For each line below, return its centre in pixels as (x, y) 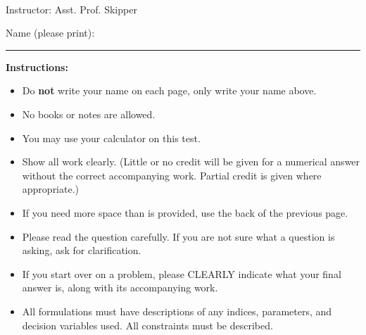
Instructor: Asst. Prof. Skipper (71, 9)
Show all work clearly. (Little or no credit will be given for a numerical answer (191, 162)
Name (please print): (50, 33)
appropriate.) (51, 189)
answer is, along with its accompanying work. (120, 287)
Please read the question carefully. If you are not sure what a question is (178, 236)
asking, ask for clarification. (82, 250)
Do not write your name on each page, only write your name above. (169, 90)
